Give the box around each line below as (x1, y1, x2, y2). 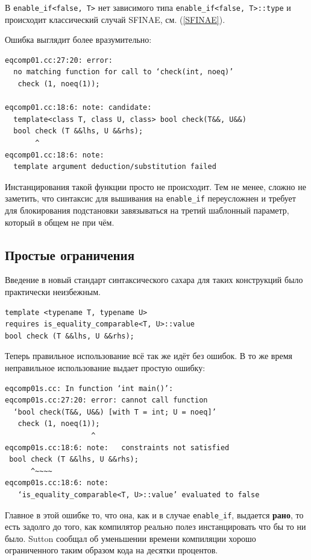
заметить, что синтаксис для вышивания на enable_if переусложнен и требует (5, 192, 296, 205)
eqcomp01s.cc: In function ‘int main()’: (5, 384, 174, 393)
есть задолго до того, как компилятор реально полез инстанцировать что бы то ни (5, 520, 306, 533)
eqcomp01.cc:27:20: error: (5, 56, 113, 65)
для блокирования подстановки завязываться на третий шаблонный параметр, (5, 204, 289, 217)
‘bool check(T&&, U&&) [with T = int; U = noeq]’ (13, 407, 216, 416)
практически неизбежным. (5, 285, 101, 298)
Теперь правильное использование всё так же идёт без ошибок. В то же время (5, 349, 292, 362)
